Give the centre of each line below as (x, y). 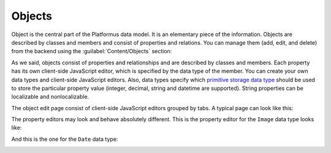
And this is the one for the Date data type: (65, 139)
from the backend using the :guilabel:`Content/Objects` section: (92, 51)
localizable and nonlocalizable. (50, 97)
